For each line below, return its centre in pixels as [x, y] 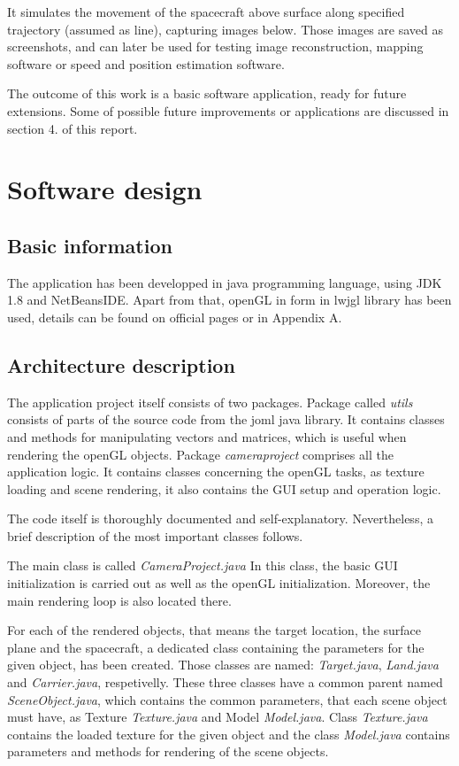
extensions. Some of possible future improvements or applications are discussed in [228, 110]
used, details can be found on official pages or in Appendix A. [175, 317]
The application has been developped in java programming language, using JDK [225, 282]
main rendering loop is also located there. [119, 600]
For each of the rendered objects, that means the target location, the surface [214, 630]
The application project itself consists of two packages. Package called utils [210, 402]
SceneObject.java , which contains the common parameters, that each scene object [227, 699]
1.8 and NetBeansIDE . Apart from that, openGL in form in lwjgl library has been [229, 300]
